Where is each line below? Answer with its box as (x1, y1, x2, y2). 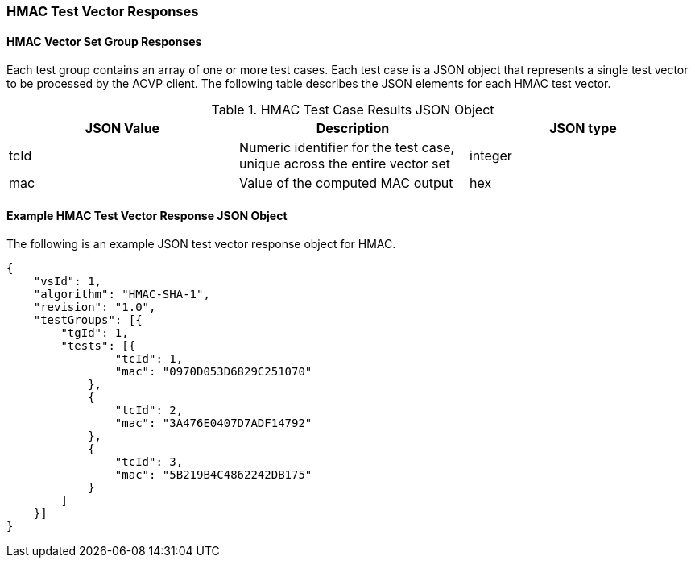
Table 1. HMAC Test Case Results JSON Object (211, 102, 494, 118)
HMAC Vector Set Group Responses (6, 34, 202, 48)
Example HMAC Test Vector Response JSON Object (6, 208, 288, 222)
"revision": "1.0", (33, 301, 156, 314)
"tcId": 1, (114, 352, 184, 366)
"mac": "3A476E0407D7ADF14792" (114, 417, 312, 430)
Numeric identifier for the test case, (238, 139, 455, 156)
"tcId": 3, (114, 455, 184, 469)
